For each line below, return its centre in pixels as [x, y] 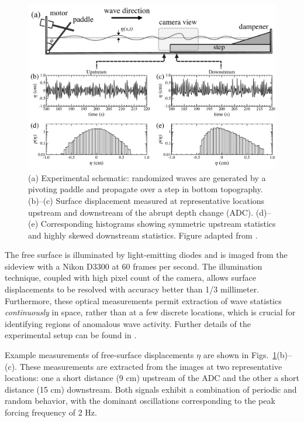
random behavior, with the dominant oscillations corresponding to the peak [140, 401]
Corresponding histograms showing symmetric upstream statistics [158, 224]
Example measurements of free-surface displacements [99, 355]
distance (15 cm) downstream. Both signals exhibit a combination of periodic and [151, 389]
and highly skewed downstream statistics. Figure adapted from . [143, 235]
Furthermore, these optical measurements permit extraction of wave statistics [143, 300]
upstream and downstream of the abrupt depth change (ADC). [141, 212]
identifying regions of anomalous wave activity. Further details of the [128, 323]
